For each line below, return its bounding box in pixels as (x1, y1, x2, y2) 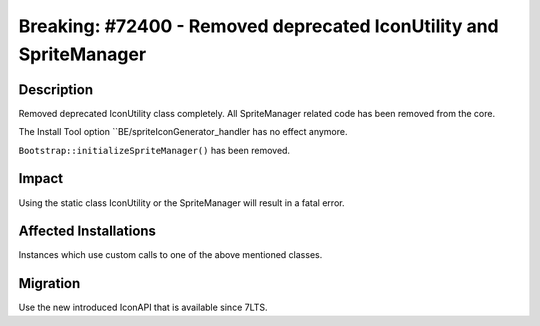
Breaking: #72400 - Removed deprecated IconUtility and (18, 15, 499, 37)
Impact (18, 170, 64, 187)
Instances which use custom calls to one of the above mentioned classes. (18, 249, 323, 261)
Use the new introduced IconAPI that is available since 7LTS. (18, 301, 269, 314)
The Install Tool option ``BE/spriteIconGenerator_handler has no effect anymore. (18, 126, 348, 138)
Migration (18, 275, 81, 292)
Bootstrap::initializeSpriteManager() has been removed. (18, 144, 290, 156)
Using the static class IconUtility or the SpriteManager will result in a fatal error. (18, 196, 345, 209)
